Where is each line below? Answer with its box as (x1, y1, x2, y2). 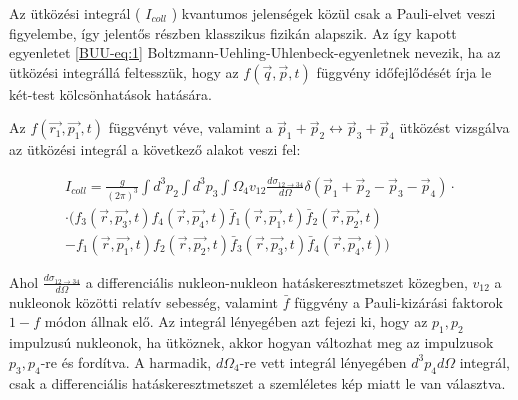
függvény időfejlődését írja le (316, 61, 492, 82)
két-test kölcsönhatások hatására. (9, 83, 212, 104)
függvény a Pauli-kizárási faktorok (294, 291, 504, 312)
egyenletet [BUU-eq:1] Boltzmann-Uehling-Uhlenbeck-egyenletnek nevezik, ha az (9, 42, 501, 63)
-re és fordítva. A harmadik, (40, 351, 212, 372)
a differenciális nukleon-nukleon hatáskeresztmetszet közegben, (85, 271, 468, 292)
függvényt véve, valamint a (108, 117, 273, 138)
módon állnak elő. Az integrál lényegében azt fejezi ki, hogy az (44, 311, 428, 332)
